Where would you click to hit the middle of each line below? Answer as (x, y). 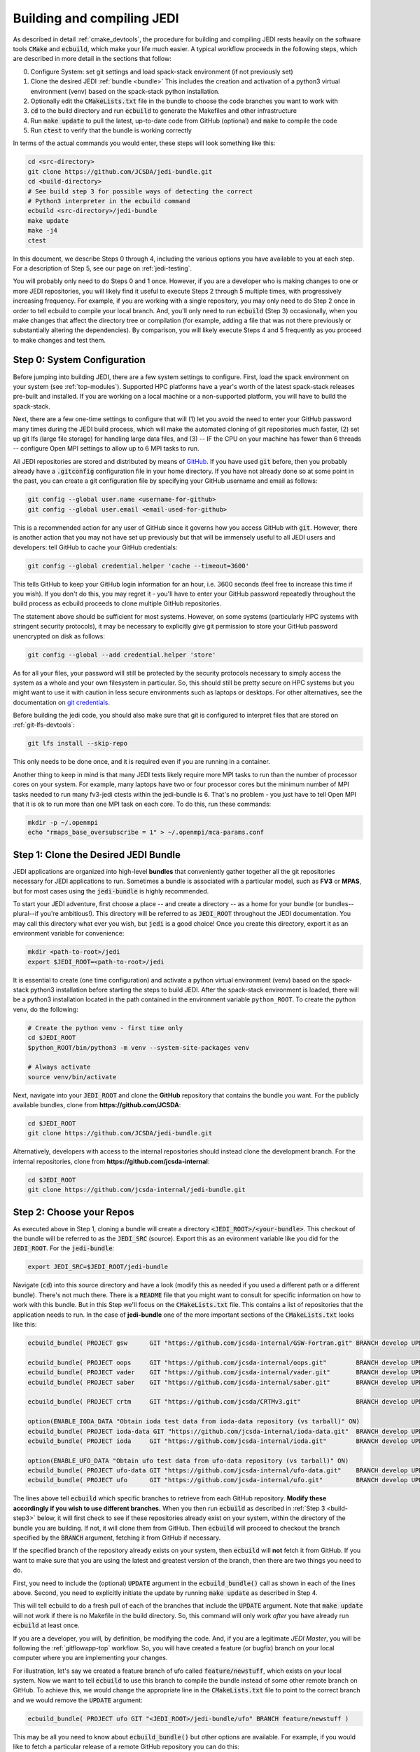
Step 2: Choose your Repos (73, 1212)
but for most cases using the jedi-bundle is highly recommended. (111, 891)
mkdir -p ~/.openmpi (63, 822)
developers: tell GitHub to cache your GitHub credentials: (95, 547)
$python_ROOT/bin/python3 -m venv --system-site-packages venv (139, 1047)
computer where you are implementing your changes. (90, 1658)
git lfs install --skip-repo (78, 744)
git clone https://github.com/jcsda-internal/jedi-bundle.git (136, 1190)
